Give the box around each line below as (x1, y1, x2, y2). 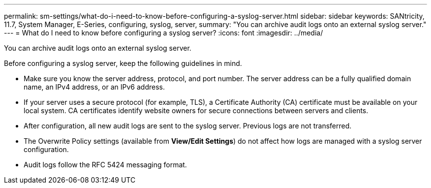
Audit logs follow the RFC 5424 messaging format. (24, 160, 187, 169)
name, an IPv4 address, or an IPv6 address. (24, 83, 165, 91)
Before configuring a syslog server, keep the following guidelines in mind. (4, 59, 242, 67)
